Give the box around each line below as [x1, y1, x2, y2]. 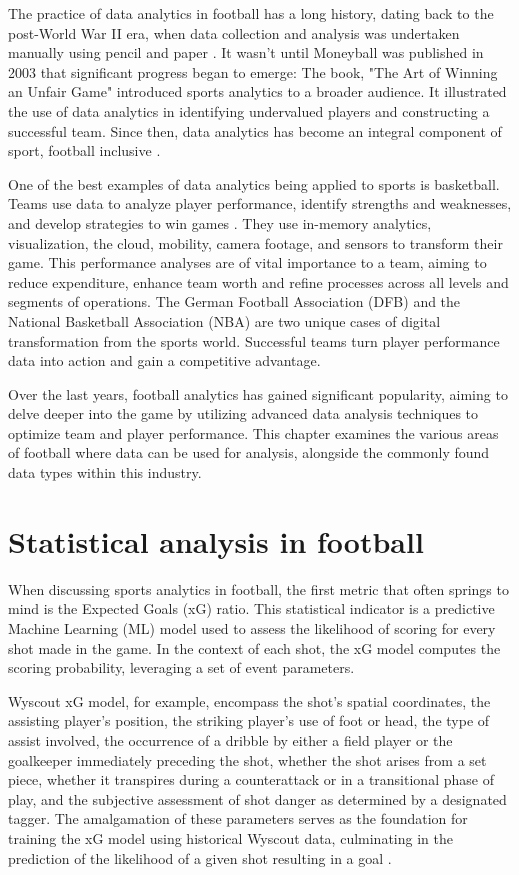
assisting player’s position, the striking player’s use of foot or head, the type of [8, 710, 490, 731]
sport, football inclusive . [8, 140, 161, 161]
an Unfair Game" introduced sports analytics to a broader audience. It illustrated [8, 81, 507, 102]
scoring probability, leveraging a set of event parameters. [8, 657, 355, 678]
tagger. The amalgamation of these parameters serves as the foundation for [8, 808, 468, 829]
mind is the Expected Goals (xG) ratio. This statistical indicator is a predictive [8, 598, 495, 619]
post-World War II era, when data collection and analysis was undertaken [8, 22, 460, 43]
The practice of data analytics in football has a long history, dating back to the [8, 3, 494, 23]
